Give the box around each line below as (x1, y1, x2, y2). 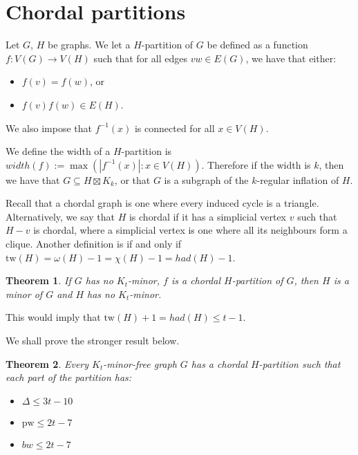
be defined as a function (207, 37, 308, 52)
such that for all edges (93, 50, 187, 65)
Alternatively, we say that (6, 209, 115, 223)
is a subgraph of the (164, 172, 249, 187)
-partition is (121, 144, 172, 158)
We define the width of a (6, 144, 111, 158)
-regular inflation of (256, 172, 339, 187)
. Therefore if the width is (201, 157, 311, 171)
